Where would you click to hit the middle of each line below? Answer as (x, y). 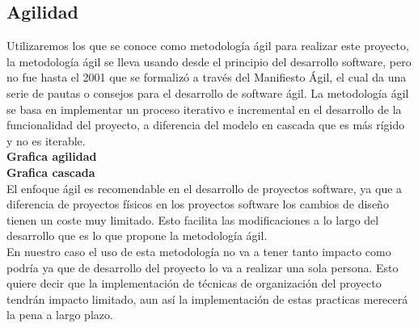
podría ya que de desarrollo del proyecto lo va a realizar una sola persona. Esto (203, 267)
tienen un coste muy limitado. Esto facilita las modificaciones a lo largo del (193, 219)
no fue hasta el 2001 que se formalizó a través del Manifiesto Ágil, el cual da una (207, 77)
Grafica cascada (51, 172)
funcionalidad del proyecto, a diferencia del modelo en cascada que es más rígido (206, 125)
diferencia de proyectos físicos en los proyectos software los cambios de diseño (198, 204)
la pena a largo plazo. (60, 315)
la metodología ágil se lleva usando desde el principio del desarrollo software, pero (209, 61)
